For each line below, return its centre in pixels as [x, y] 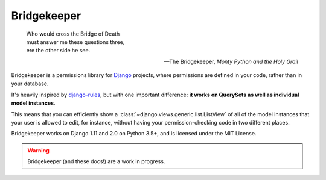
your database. [30, 84]
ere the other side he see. [58, 51]
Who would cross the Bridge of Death [73, 34]
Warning [38, 150]
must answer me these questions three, [75, 42]
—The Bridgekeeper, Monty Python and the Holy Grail [231, 61]
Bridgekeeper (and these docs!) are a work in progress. [96, 161]
